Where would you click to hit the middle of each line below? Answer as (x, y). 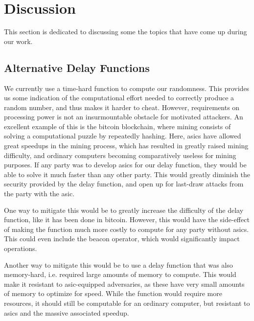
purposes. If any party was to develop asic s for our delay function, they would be (125, 165)
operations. (21, 248)
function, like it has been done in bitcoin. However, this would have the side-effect (127, 219)
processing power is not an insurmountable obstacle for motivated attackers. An (124, 117)
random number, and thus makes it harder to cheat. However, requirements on (122, 107)
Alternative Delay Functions (77, 67)
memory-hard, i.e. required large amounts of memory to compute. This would (120, 274)
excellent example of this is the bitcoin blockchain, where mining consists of (117, 126)
